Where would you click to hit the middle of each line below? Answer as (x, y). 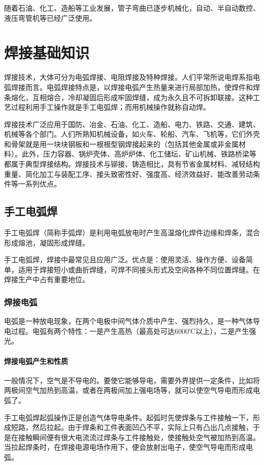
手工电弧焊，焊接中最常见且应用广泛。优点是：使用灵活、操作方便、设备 (125, 259)
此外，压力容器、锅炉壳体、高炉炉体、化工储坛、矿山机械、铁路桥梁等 (139, 154)
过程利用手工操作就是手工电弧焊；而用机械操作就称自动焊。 (110, 107)
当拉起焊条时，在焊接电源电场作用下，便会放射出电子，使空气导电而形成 (125, 447)
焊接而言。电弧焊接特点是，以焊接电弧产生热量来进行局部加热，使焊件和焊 (135, 87)
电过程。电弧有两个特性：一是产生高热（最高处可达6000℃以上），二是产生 (127, 331)
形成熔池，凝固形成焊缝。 (47, 242)
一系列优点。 (39, 184)
